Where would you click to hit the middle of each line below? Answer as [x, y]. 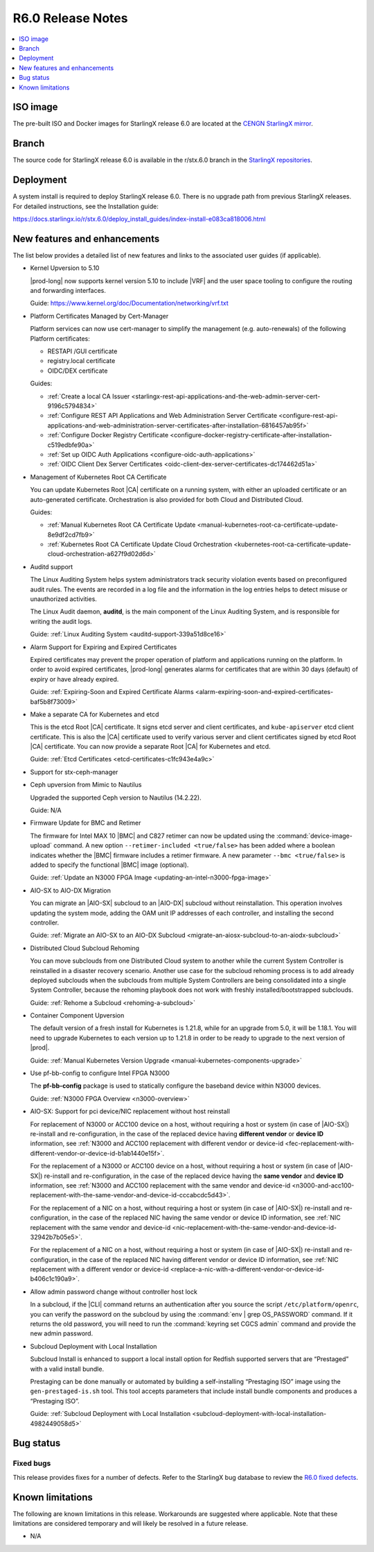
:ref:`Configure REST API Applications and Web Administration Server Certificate [162, 416]
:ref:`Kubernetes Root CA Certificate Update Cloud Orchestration [140, 544]
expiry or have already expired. [74, 679]
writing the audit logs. [61, 621]
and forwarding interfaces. [68, 291]
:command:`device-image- [314, 836]
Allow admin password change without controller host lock [114, 1292]
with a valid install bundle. [67, 1369]
